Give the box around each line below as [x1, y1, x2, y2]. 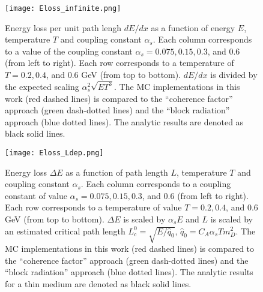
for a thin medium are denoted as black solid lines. [5, 278, 192, 290]
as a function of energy [151, 21, 235, 34]
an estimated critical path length [5, 224, 125, 237]
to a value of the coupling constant [5, 44, 133, 57]
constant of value [5, 189, 67, 201]
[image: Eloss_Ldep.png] [5, 148, 104, 157]
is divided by [210, 68, 258, 81]
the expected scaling [5, 80, 79, 92]
